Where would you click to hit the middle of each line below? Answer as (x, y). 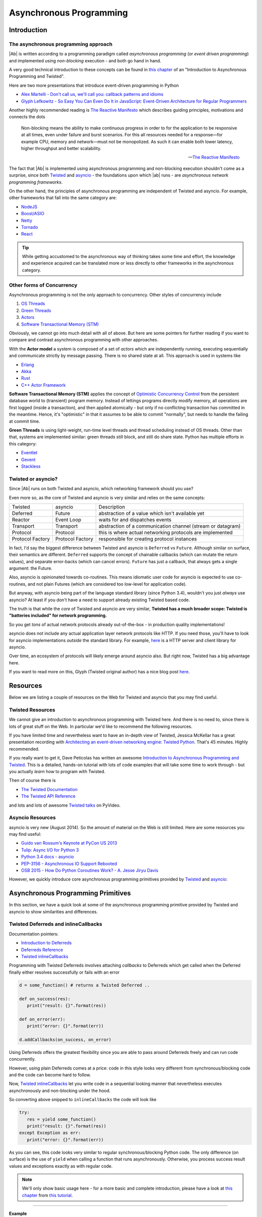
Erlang (28, 365)
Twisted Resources (32, 710)
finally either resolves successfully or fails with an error (64, 972)
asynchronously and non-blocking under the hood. (60, 1090)
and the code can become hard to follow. (50, 1075)
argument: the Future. (31, 568)
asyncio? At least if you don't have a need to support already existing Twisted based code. (99, 600)
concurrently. (22, 1059)
